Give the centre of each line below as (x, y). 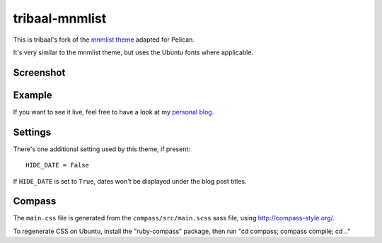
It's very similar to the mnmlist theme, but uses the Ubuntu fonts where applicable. (133, 52)
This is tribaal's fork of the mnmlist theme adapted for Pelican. (104, 40)
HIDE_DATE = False (58, 165)
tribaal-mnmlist (60, 18)
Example (33, 95)
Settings (32, 132)
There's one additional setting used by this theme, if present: (102, 149)
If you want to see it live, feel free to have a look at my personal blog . (114, 112)
